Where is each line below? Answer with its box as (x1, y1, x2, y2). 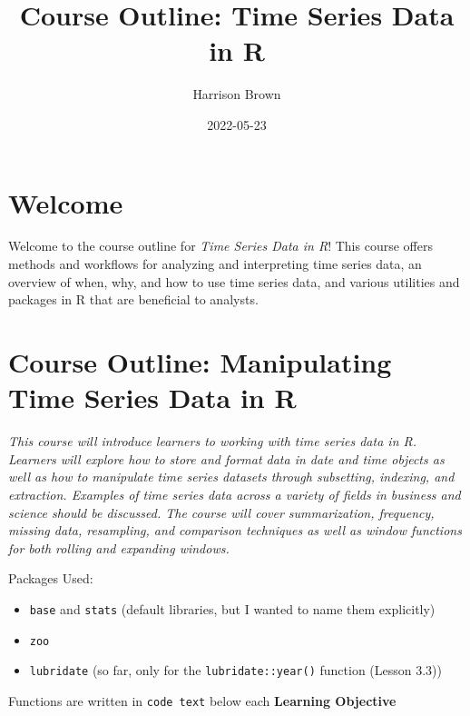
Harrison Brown (192, 85, 281, 104)
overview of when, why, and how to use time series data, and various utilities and (8, 272, 460, 291)
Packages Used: (8, 569, 93, 588)
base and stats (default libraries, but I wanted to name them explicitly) (29, 599, 436, 618)
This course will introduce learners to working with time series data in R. (8, 432, 417, 451)
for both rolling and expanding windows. (8, 538, 230, 557)
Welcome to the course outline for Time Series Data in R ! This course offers (8, 236, 433, 255)
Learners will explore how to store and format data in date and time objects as (8, 449, 445, 468)
